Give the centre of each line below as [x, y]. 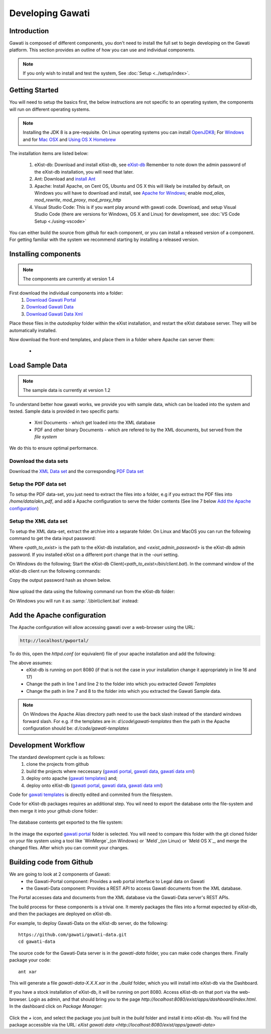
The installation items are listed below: [49, 153]
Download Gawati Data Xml [54, 314]
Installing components [45, 254]
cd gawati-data [37, 942]
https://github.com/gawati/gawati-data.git [73, 935]
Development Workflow [47, 745]
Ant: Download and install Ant [65, 179]
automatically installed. [33, 330]
